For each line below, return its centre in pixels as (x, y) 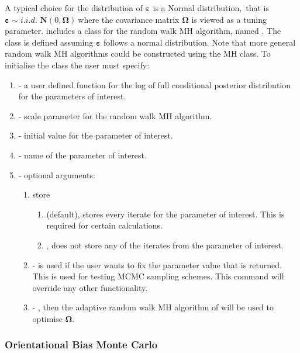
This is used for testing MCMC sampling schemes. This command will (158, 276)
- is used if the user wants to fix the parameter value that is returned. (157, 264)
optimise (48, 318)
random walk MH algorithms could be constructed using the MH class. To (138, 53)
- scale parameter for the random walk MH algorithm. (115, 115)
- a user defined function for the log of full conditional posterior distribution (155, 84)
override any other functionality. (90, 287)
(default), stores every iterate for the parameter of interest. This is (165, 214)
